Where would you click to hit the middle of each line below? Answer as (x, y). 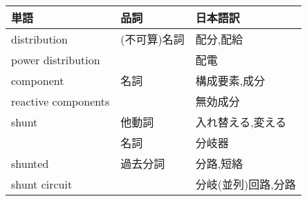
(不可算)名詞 (152, 39)
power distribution (56, 59)
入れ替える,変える (241, 122)
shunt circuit (42, 184)
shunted (30, 163)
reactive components (61, 101)
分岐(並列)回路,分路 (245, 184)
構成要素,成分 (230, 80)
